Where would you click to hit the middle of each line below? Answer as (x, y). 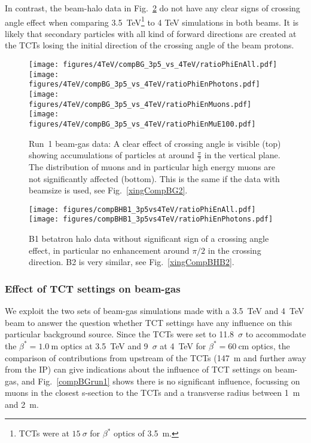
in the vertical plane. (242, 155)
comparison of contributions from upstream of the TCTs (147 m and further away (155, 357)
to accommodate (276, 334)
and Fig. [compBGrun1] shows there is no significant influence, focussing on (161, 381)
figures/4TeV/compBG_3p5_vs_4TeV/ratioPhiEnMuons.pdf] (140, 104)
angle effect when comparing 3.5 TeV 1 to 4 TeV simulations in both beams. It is (152, 21)
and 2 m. (22, 404)
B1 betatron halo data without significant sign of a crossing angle (149, 239)
